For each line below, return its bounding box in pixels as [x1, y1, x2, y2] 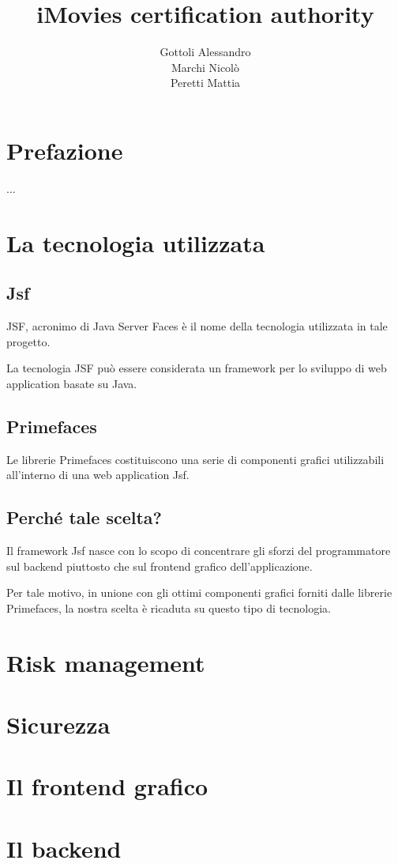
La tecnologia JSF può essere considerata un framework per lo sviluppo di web [6, 360, 387, 376]
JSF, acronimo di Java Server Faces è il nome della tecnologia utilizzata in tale [6, 318, 388, 334]
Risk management [6, 646, 205, 678]
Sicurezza [6, 707, 111, 740]
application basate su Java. [6, 375, 137, 391]
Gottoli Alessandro [160, 43, 251, 60]
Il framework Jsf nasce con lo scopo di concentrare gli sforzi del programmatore [6, 541, 391, 558]
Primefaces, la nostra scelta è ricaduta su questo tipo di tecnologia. [6, 599, 331, 616]
